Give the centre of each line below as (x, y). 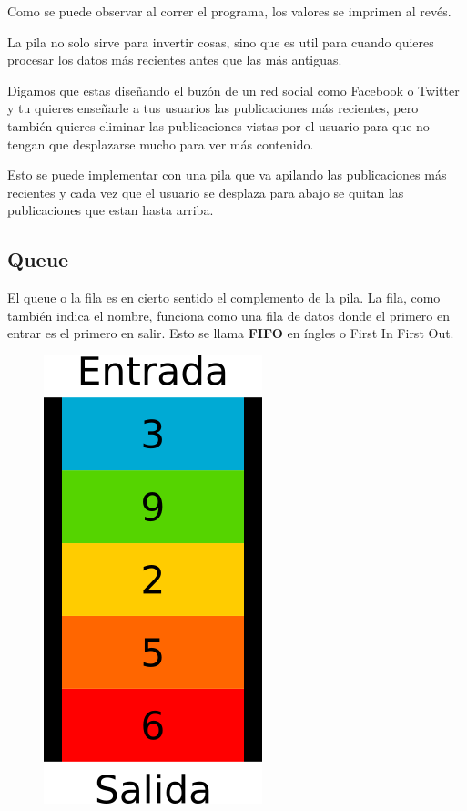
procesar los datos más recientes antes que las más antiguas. (175, 60)
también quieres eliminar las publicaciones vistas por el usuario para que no (218, 125)
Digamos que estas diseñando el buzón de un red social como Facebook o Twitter (233, 90)
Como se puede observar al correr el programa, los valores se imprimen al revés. (229, 11)
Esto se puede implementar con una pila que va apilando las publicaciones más (227, 175)
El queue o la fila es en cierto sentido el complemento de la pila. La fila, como (224, 298)
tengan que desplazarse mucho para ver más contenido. (161, 144)
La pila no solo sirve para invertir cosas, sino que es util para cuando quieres (221, 41)
